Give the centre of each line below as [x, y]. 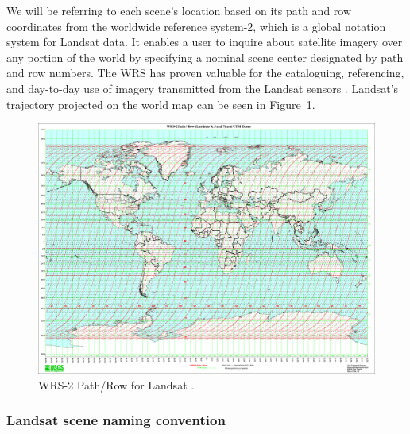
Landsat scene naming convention [116, 420]
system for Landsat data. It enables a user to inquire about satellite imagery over [205, 42]
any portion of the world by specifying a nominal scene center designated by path [205, 57]
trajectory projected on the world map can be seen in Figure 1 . [161, 104]
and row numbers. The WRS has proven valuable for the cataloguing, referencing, [205, 73]
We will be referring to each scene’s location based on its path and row [179, 10]
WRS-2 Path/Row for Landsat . [116, 384]
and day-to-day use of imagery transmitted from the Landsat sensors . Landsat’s [203, 88]
